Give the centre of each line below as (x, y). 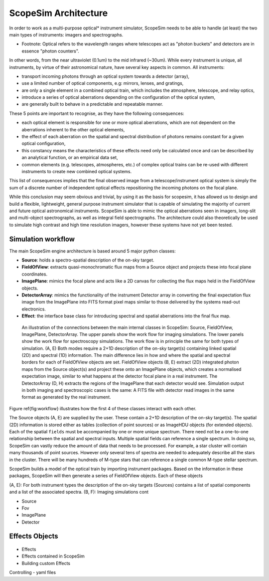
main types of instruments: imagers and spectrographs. (66, 34)
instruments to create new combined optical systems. (77, 171)
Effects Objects (34, 536)
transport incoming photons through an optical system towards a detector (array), (106, 76)
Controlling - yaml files (33, 573)
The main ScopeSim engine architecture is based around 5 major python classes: (93, 251)
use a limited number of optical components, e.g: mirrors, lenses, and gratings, (103, 83)
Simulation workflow (42, 239)
